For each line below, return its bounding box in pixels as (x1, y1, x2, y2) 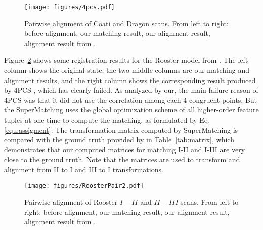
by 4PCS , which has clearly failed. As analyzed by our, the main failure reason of (4, 85, 258, 95)
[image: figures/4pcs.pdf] (24, 4, 115, 11)
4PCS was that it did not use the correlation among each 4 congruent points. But (4, 94, 257, 105)
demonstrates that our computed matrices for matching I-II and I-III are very (4, 144, 245, 155)
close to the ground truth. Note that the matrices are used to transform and (4, 154, 240, 165)
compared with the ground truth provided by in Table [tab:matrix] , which (4, 134, 234, 145)
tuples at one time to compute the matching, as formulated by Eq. (4, 114, 210, 125)
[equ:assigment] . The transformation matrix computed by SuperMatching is (4, 124, 238, 135)
